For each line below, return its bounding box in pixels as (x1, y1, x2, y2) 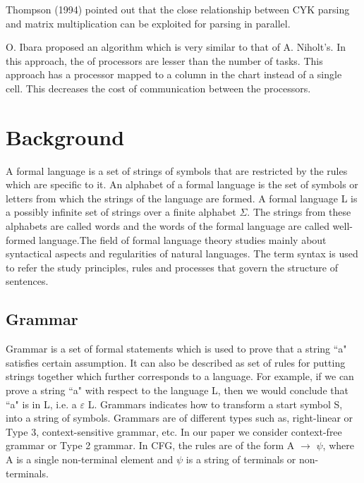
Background (6, 122, 125, 151)
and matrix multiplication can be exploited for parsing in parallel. (6, 16, 291, 30)
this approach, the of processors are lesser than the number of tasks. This (6, 53, 323, 68)
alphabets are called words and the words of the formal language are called (6, 219, 329, 233)
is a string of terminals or (186, 451, 296, 466)
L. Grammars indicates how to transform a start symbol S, (87, 396, 343, 411)
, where (322, 438, 354, 453)
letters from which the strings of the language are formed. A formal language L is (6, 190, 358, 205)
